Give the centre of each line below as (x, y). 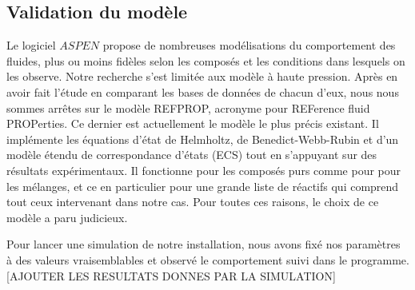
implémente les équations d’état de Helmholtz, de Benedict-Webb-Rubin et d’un (203, 139)
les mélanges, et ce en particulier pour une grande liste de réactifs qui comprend (203, 186)
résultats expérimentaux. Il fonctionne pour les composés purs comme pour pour (204, 170)
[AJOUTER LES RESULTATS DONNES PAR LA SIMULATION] (171, 275)
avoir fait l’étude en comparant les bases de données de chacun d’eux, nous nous (203, 91)
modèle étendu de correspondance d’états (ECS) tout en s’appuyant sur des (192, 155)
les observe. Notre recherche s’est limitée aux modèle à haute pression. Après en (202, 76)
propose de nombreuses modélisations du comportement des (249, 45)
